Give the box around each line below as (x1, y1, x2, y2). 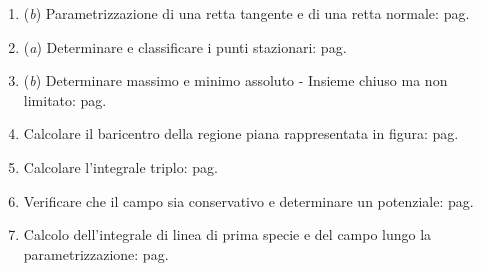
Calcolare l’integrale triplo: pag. (23, 156, 218, 177)
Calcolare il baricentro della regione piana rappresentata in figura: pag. (23, 123, 459, 144)
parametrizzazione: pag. (23, 243, 169, 264)
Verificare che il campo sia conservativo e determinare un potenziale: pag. (23, 190, 474, 211)
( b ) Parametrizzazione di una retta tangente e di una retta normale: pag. (23, 3, 470, 23)
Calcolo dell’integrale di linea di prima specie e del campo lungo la (23, 224, 432, 245)
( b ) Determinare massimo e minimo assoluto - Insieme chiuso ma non (23, 70, 448, 91)
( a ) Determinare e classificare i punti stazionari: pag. (23, 36, 347, 57)
